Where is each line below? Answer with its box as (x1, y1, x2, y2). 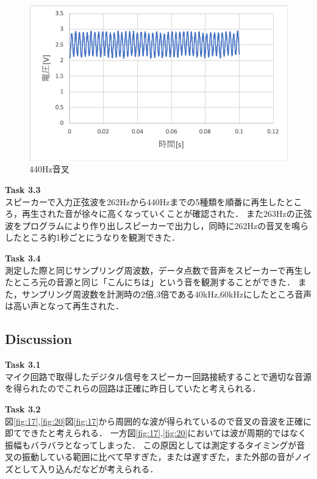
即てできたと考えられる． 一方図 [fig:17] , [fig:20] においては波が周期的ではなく (5, 426, 307, 439)
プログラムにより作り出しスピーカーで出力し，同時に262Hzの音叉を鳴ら (21, 219, 309, 232)
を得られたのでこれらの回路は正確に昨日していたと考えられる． (5, 382, 261, 395)
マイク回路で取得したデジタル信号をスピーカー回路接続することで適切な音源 (5, 370, 312, 382)
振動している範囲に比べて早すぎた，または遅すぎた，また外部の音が (21, 450, 294, 463)
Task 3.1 (5, 358, 41, 371)
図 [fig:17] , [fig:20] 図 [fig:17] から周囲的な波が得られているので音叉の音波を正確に (5, 414, 312, 427)
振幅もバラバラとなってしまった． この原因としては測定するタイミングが (5, 438, 297, 451)
